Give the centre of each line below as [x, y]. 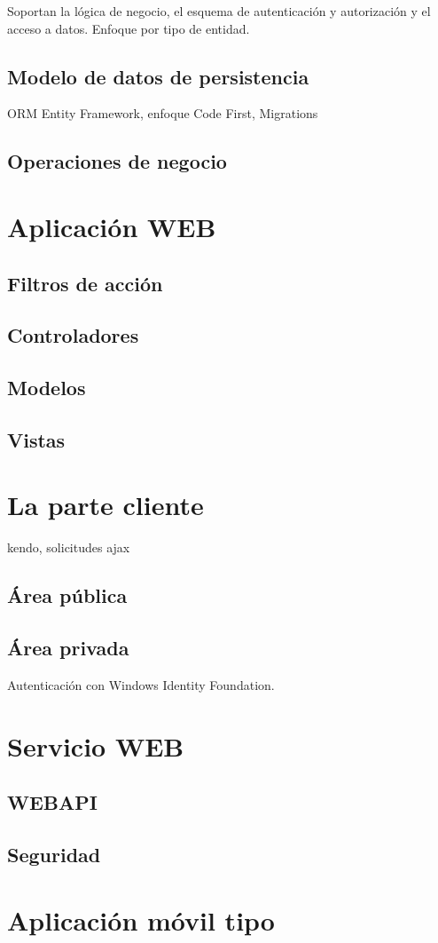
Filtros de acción [85, 283]
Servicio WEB [96, 745]
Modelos [47, 388]
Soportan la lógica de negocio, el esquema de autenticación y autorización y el [219, 11]
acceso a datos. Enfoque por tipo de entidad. [129, 28]
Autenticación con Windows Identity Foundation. [141, 684]
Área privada [68, 648]
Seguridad [54, 855]
